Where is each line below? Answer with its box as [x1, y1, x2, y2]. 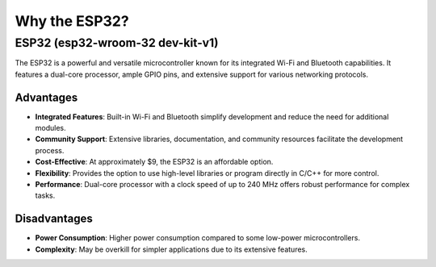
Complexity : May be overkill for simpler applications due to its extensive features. [35, 244, 308, 254]
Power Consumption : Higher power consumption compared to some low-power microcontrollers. [35, 233, 361, 243]
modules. [35, 123, 66, 133]
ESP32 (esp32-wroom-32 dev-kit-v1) [15, 35, 219, 50]
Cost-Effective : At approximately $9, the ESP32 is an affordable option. [35, 157, 274, 167]
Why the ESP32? [15, 12, 129, 30]
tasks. [35, 190, 56, 201]
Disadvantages [15, 212, 93, 226]
